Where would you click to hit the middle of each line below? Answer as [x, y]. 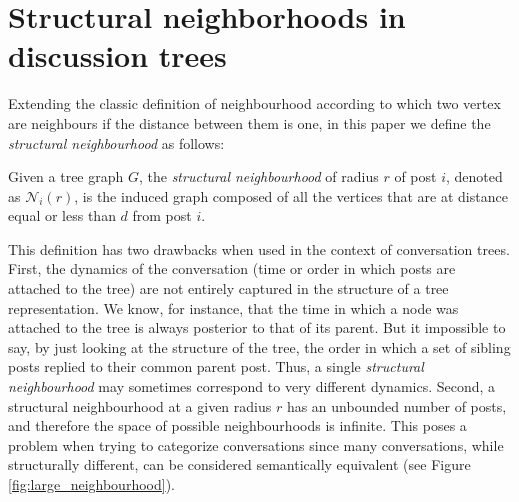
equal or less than [62, 215]
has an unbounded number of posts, [396, 405]
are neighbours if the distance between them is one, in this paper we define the [249, 122]
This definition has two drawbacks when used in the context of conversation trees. [259, 248]
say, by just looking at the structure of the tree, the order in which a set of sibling [259, 346]
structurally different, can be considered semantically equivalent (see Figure [239, 464]
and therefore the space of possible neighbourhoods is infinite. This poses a [237, 425]
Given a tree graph [66, 176]
